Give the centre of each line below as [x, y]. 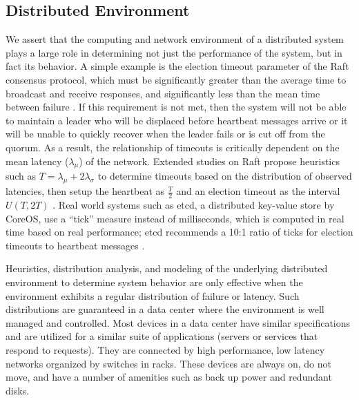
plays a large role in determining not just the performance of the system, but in [174, 52]
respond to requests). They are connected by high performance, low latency [165, 349]
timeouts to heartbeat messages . [75, 245]
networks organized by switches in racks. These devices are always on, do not [168, 363]
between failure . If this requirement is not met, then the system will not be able [176, 107]
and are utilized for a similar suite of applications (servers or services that [162, 336]
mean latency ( [37, 161]
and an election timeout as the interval [258, 191]
